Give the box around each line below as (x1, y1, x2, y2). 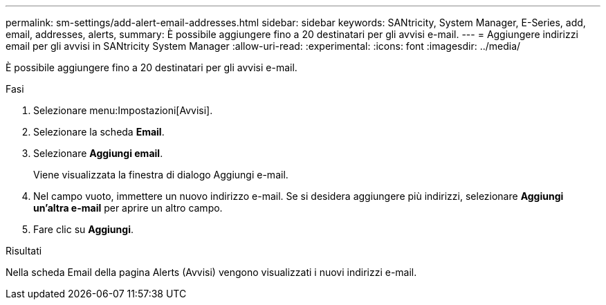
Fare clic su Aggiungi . (33, 223, 134, 235)
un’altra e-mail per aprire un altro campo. (33, 202, 223, 214)
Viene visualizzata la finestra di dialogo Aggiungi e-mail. (33, 169, 288, 181)
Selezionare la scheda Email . (33, 126, 165, 138)
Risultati (6, 245, 42, 257)
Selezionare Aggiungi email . (33, 147, 163, 159)
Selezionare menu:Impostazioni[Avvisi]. (33, 104, 213, 116)
